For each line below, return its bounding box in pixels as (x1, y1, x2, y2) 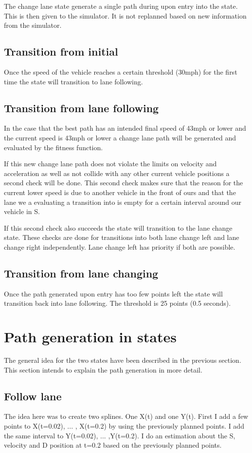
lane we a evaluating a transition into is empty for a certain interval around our (4, 197, 242, 207)
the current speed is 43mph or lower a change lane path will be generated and (4, 132, 236, 142)
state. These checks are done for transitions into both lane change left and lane (4, 232, 239, 242)
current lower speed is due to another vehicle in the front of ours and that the (4, 187, 236, 197)
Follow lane (4, 388, 62, 403)
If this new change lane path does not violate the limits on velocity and (4, 158, 217, 169)
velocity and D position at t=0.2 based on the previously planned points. (4, 440, 222, 450)
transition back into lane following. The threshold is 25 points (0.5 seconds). (4, 298, 231, 308)
